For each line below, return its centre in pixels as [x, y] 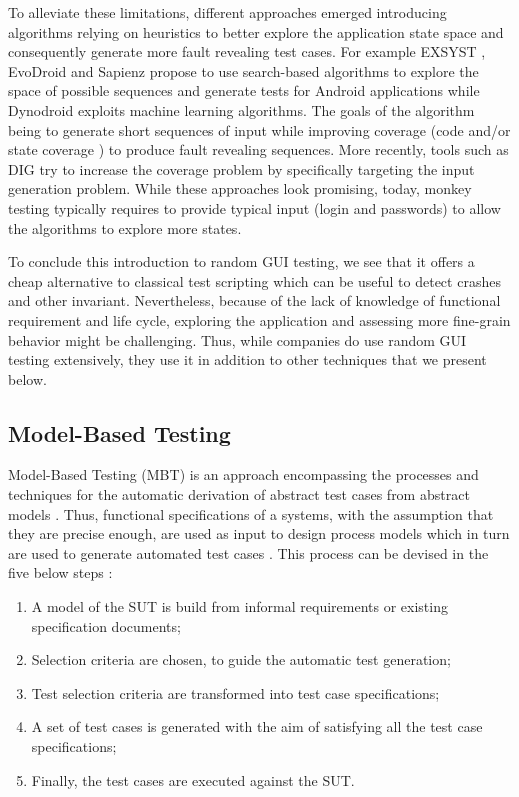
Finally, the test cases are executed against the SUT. [193, 779]
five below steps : [60, 572]
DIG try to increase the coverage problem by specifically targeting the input [241, 168]
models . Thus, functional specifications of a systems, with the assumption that [251, 513]
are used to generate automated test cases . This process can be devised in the [248, 552]
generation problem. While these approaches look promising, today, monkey [240, 188]
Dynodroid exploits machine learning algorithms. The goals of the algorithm [241, 109]
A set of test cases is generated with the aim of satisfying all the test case [257, 726]
